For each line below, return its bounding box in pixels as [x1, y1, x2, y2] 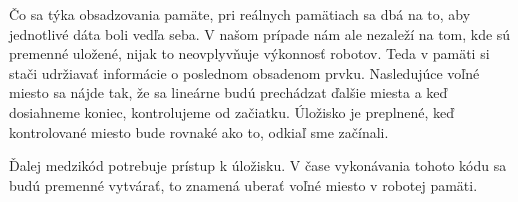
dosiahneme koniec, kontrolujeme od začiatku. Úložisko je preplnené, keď [9, 101, 455, 122]
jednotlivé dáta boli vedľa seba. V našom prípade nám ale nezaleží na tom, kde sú [9, 23, 511, 44]
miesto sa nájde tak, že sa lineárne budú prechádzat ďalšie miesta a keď [9, 82, 448, 103]
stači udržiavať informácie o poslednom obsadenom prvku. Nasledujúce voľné [9, 62, 480, 83]
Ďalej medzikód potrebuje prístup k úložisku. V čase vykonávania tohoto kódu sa [9, 155, 507, 176]
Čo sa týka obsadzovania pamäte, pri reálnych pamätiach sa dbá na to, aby [9, 4, 471, 24]
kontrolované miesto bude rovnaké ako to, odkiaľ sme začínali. [9, 121, 389, 142]
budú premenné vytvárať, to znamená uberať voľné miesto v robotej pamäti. [9, 174, 478, 195]
